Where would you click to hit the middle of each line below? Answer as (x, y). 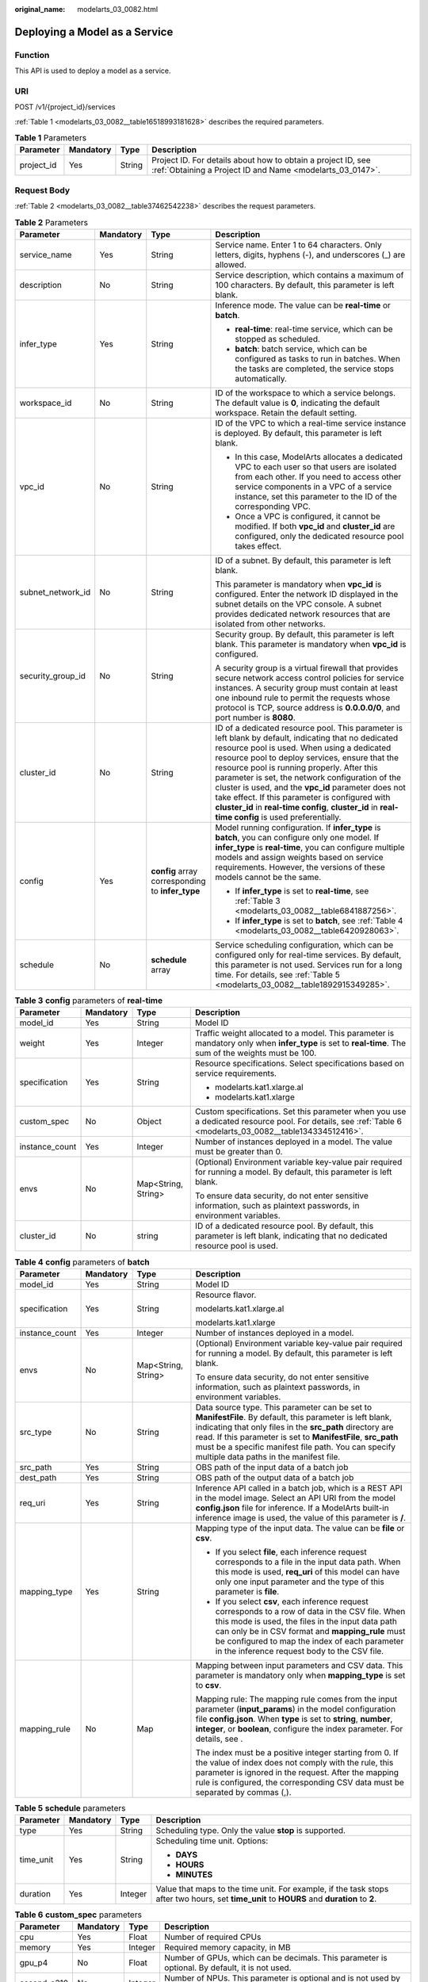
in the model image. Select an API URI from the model (296, 1498)
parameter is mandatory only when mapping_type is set (300, 1675)
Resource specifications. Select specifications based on (300, 1064)
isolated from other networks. (270, 624)
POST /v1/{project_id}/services (65, 107)
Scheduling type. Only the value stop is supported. (251, 1831)
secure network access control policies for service (310, 678)
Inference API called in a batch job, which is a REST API (299, 1488)
